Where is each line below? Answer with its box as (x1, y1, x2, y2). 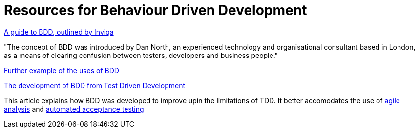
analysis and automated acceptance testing (4, 104, 144, 113)
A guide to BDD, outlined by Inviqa (4, 27, 114, 36)
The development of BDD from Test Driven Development (4, 81, 186, 90)
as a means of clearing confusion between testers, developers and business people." (4, 51, 278, 59)
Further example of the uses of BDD (4, 66, 119, 75)
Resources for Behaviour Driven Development (4, 2, 307, 19)
